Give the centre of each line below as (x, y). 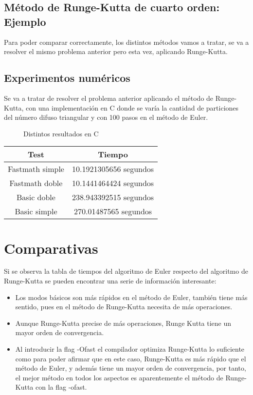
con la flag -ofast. (61, 387)
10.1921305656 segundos (113, 169)
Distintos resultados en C (61, 133)
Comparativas (51, 248)
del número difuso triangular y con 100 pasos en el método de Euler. (106, 117)
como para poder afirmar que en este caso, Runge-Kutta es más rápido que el (131, 358)
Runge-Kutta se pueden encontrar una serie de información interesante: (110, 281)
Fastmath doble (36, 183)
